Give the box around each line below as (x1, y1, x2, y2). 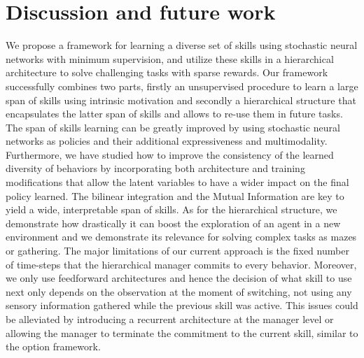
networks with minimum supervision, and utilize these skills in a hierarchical (6, 51, 334, 66)
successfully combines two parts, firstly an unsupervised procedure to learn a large (6, 78, 358, 93)
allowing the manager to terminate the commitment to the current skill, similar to (6, 325, 358, 340)
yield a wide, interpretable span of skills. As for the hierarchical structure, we (6, 202, 337, 217)
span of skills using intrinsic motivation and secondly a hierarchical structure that (6, 92, 356, 107)
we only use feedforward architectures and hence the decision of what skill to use (6, 271, 352, 285)
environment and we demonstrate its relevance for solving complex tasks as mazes (6, 229, 357, 244)
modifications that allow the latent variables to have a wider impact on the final (6, 175, 349, 189)
